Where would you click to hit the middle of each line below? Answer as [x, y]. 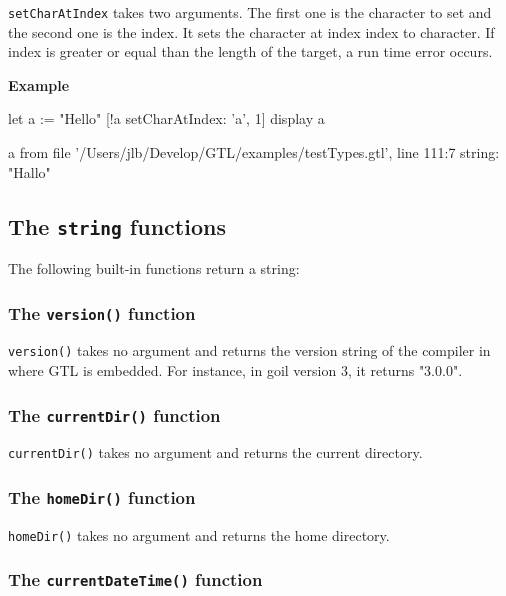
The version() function [102, 312]
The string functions [117, 225]
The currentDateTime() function [135, 579]
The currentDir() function [114, 414]
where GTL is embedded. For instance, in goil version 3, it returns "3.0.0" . [235, 370]
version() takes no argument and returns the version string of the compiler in [249, 350]
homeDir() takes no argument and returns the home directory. [199, 534]
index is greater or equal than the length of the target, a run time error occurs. [250, 51]
